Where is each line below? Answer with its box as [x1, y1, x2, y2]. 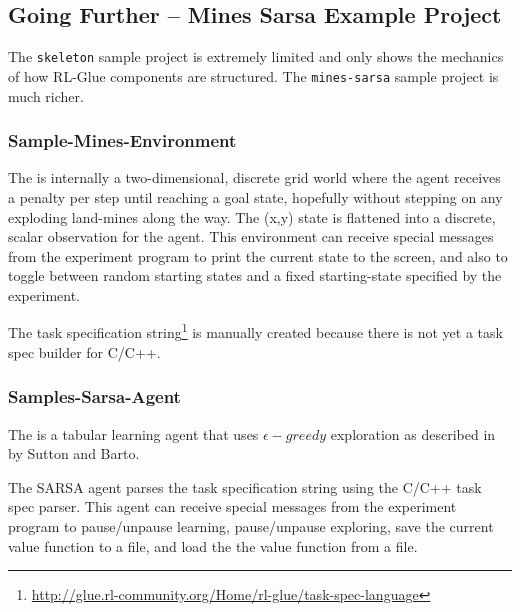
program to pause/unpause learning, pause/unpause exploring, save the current [8, 515, 494, 536]
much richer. [8, 85, 84, 106]
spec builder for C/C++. [8, 341, 161, 362]
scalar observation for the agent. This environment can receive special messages [8, 226, 494, 247]
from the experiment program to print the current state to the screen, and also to [8, 245, 508, 266]
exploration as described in [330, 423, 496, 444]
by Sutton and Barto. [8, 443, 140, 464]
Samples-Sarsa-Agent [8, 384, 181, 409]
